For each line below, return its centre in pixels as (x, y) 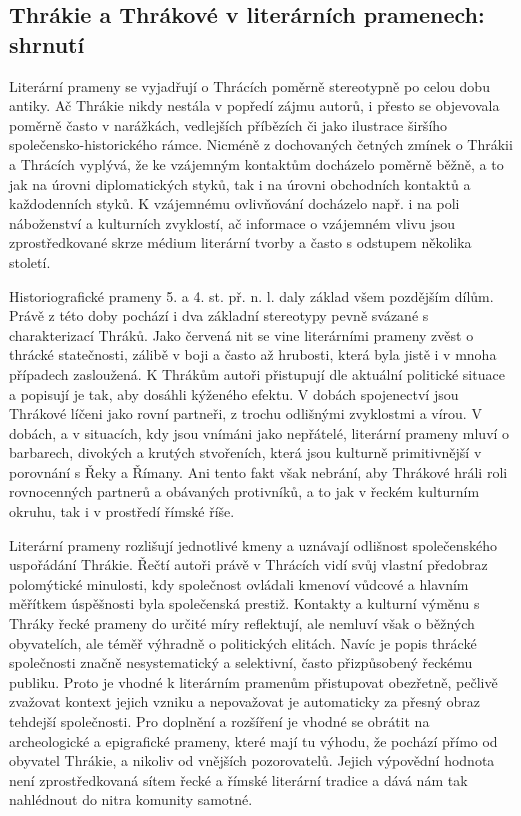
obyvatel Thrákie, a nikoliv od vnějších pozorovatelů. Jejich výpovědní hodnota (252, 760)
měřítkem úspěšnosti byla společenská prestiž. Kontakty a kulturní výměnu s (244, 603)
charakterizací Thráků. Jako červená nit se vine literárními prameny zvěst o (241, 334)
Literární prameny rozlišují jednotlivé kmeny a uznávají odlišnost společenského (253, 544)
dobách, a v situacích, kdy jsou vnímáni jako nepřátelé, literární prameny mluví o (259, 432)
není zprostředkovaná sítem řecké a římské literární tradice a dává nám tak (238, 779)
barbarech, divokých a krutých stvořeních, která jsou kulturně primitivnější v (245, 452)
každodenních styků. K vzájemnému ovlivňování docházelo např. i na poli (234, 203)
